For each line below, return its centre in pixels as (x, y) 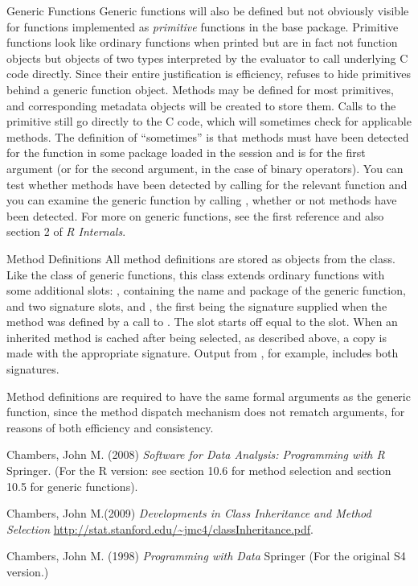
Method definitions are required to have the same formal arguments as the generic (209, 396)
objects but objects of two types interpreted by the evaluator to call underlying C (207, 58)
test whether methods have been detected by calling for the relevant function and (207, 184)
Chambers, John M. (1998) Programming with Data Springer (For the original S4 (206, 556)
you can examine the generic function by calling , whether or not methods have (202, 200)
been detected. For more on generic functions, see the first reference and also (195, 215)
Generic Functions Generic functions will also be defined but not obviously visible (208, 10)
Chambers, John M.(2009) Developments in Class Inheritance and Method (189, 513)
